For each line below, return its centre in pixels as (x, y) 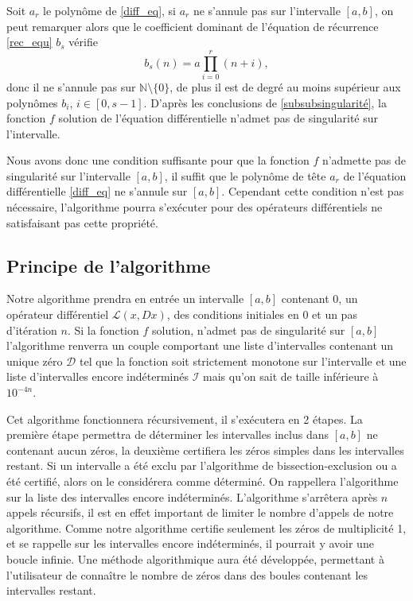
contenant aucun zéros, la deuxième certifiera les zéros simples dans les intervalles (205, 450)
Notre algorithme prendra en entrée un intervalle (125, 299)
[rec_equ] (29, 42)
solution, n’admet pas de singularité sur (248, 330)
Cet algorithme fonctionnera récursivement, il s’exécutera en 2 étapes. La (185, 419)
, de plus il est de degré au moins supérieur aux (285, 86)
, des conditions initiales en (233, 314)
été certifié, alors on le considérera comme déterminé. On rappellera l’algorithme (203, 481)
